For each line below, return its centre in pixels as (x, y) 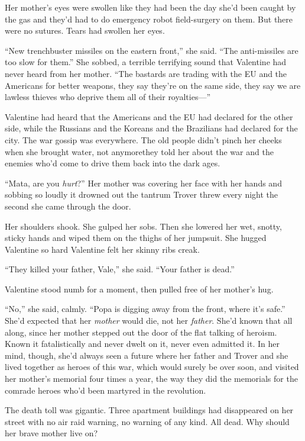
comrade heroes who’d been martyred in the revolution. (106, 390)
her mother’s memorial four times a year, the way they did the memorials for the (151, 379)
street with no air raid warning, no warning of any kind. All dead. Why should (147, 421)
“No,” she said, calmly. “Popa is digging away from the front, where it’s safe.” (145, 309)
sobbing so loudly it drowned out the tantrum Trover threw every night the (142, 194)
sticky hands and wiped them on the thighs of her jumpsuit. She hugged (136, 238)
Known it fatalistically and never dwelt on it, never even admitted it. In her (142, 344)
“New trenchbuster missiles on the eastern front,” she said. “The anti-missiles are (152, 50)
